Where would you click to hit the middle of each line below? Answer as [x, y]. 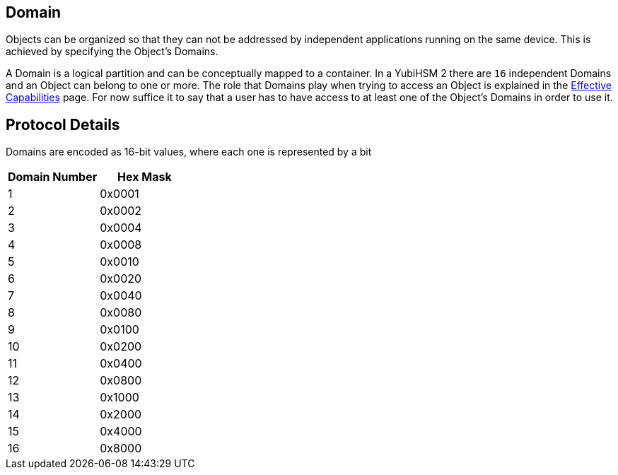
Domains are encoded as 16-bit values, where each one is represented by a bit [189, 152]
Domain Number [53, 177]
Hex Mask [145, 177]
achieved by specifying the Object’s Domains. [112, 52]
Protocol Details [63, 124]
